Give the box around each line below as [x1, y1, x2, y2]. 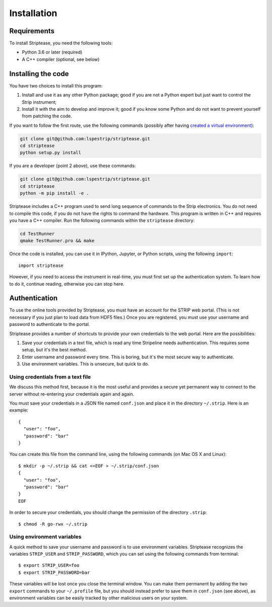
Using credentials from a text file [9, 373, 91, 380]
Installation [9, 8, 57, 19]
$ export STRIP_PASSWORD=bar [18, 569, 90, 575]
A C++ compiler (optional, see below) [22, 56, 100, 62]
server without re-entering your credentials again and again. [9, 391, 134, 397]
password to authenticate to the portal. [9, 321, 90, 327]
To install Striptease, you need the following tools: [9, 40, 113, 46]
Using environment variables [9, 534, 82, 541]
